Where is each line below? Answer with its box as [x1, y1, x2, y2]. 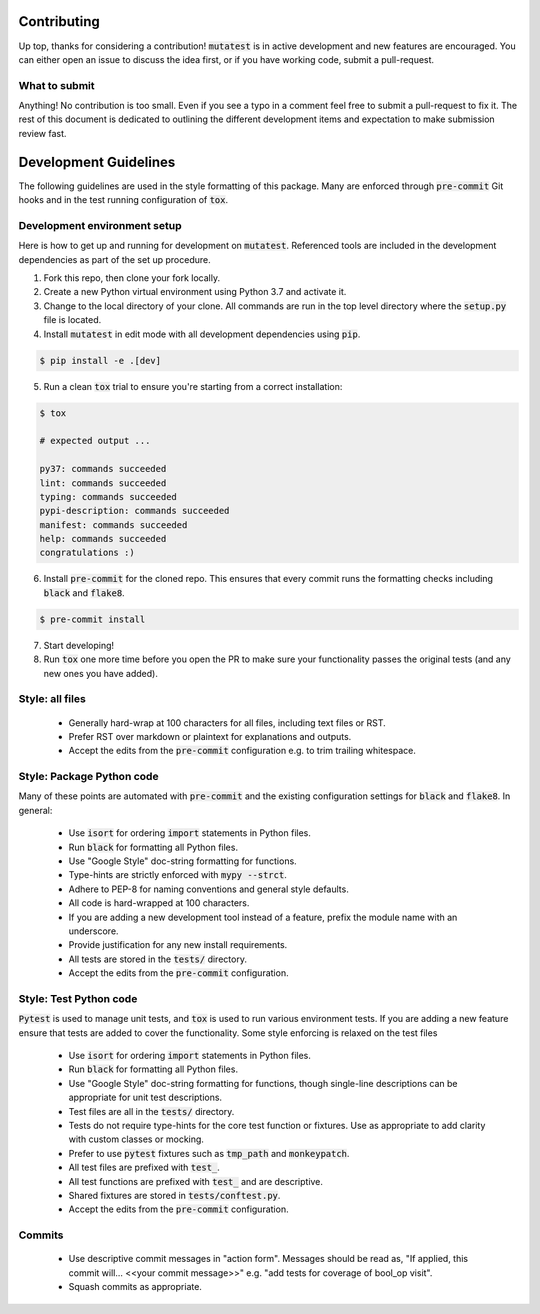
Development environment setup [18, 218, 182, 232]
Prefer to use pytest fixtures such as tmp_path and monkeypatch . [68, 1147, 350, 1159]
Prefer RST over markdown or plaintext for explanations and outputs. [68, 730, 352, 742]
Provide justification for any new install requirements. [68, 939, 288, 951]
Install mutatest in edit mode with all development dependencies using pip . [43, 328, 361, 340]
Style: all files [18, 692, 87, 706]
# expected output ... [39, 435, 151, 447]
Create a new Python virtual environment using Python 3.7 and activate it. [43, 286, 347, 298]
